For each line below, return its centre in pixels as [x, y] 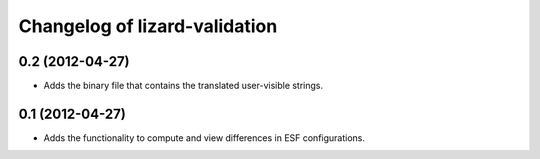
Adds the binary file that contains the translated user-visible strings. [183, 86]
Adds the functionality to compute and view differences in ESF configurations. [204, 137]
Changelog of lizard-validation [148, 26]
